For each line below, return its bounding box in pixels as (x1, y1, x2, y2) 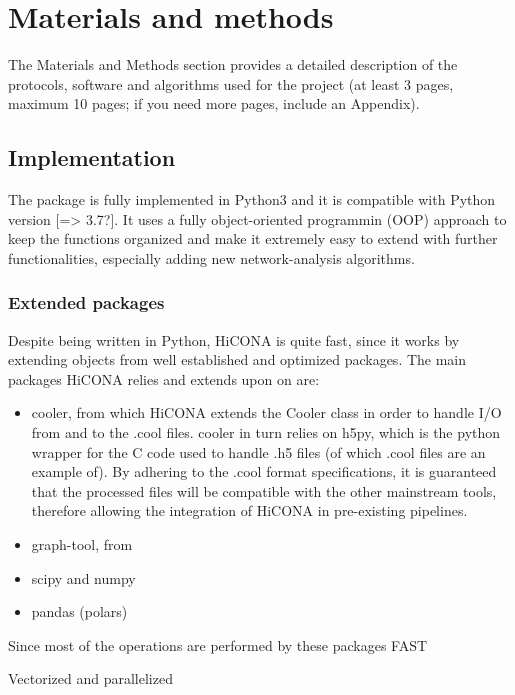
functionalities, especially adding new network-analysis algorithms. (8, 247, 415, 268)
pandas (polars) (31, 601, 128, 622)
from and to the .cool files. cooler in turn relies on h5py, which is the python (31, 422, 501, 443)
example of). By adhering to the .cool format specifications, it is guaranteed (31, 461, 497, 482)
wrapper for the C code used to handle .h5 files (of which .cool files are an (31, 441, 486, 462)
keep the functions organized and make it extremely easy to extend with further (8, 228, 498, 249)
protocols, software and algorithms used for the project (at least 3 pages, (8, 73, 454, 94)
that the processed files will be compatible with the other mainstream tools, (31, 480, 497, 501)
